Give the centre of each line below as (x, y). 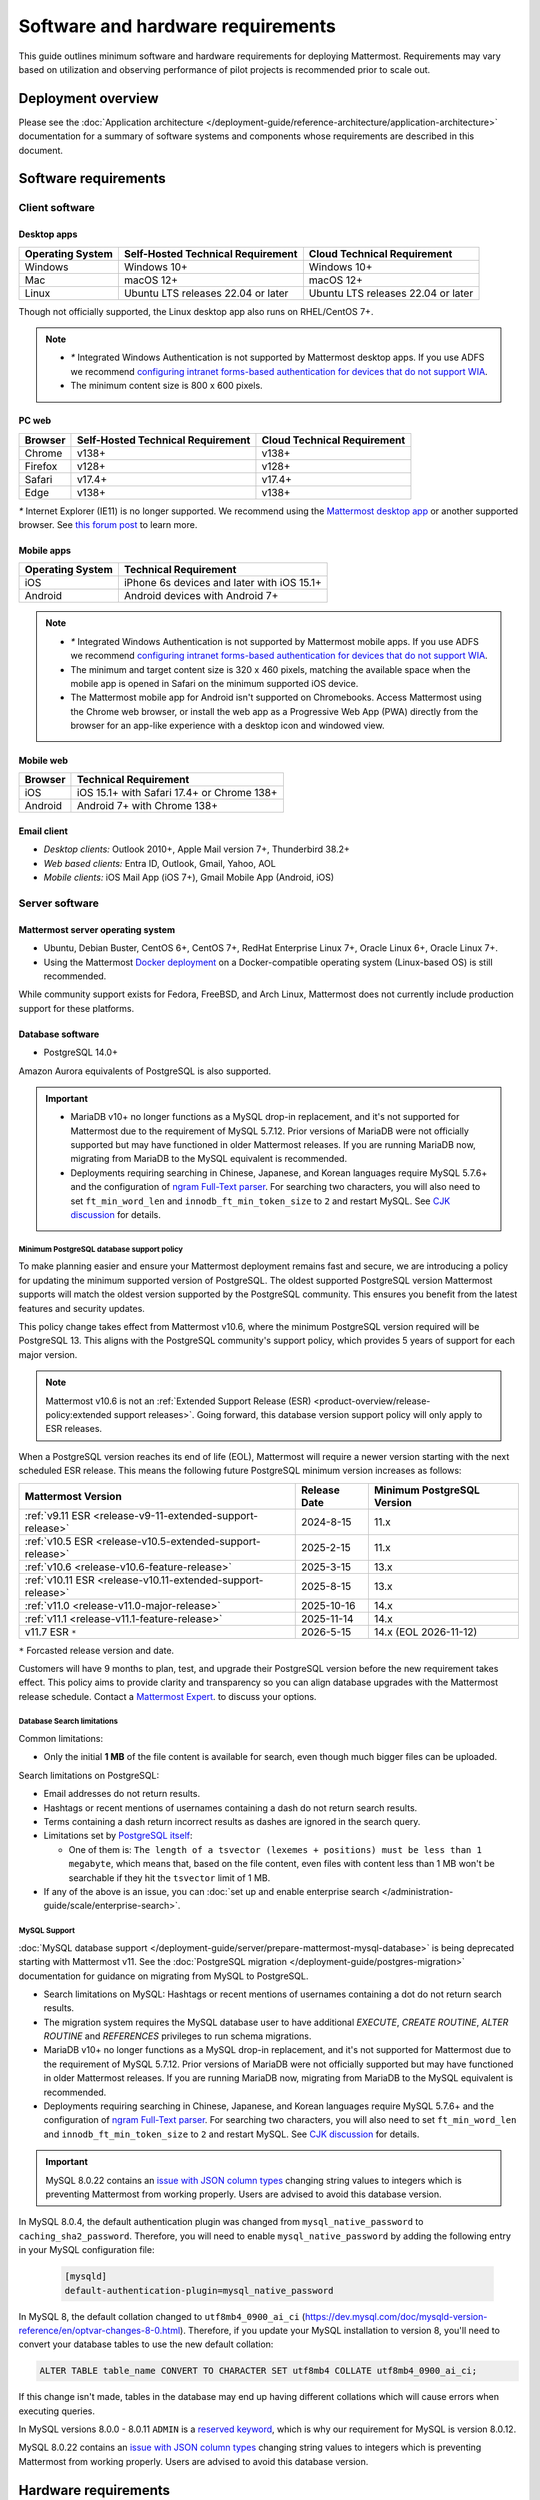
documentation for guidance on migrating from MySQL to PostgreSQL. (163, 1976)
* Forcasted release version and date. (96, 1650)
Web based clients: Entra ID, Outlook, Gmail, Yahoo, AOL (160, 863)
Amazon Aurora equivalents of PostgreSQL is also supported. (145, 1071)
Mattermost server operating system (96, 929)
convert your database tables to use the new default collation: (146, 2344)
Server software (58, 903)
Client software (56, 208)
